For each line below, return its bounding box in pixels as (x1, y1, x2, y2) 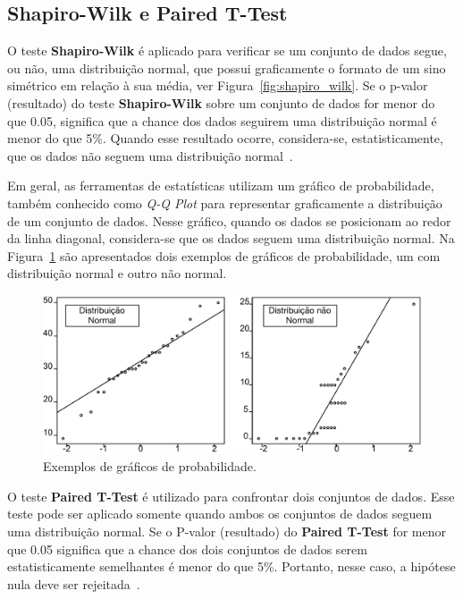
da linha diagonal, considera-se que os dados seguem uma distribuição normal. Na (7, 229, 455, 248)
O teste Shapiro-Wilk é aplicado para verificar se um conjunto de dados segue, (7, 41, 447, 60)
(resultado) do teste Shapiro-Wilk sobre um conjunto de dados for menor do (7, 93, 435, 112)
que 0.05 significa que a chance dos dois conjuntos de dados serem (7, 539, 367, 558)
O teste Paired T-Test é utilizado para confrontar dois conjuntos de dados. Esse (7, 486, 455, 505)
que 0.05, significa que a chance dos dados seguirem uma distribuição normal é (7, 111, 437, 130)
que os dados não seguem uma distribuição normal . (7, 146, 293, 165)
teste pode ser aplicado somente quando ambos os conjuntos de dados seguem (7, 504, 433, 523)
